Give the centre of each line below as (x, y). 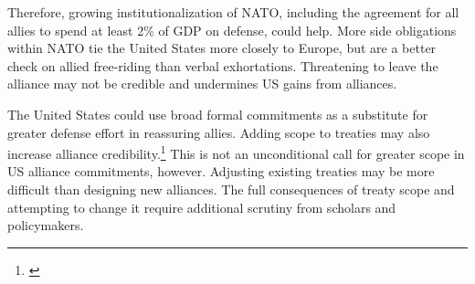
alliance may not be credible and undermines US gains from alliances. (202, 84)
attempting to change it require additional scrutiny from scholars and (202, 207)
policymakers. (46, 225)
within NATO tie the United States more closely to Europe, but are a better (222, 48)
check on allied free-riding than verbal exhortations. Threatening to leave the (223, 65)
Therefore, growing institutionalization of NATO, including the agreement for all (233, 12)
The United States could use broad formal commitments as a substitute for (218, 114)
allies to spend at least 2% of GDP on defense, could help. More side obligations (232, 30)
